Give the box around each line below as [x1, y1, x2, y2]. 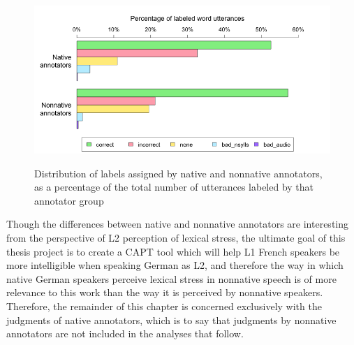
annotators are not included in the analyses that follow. [6, 326, 244, 341]
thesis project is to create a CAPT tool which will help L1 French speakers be [6, 244, 340, 258]
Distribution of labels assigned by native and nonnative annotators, [34, 166, 323, 180]
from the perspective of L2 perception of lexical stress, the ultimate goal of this [6, 230, 346, 244]
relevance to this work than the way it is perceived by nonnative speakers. [6, 285, 323, 300]
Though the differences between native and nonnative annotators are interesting [6, 216, 348, 231]
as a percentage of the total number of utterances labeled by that [34, 179, 314, 194]
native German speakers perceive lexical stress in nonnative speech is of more [6, 271, 337, 286]
